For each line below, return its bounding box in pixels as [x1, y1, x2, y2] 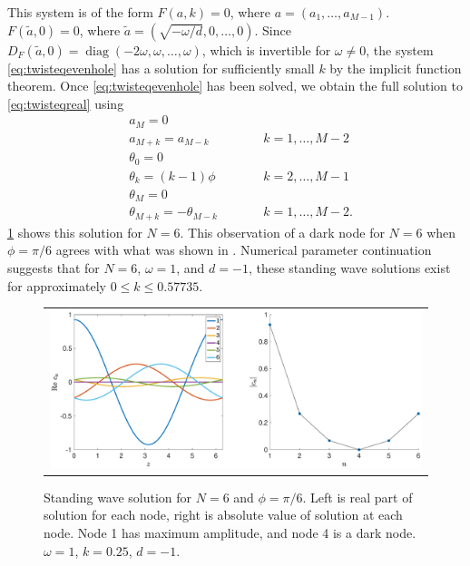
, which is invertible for [201, 40, 331, 59]
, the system [366, 40, 434, 59]
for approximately [7, 276, 106, 295]
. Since [254, 20, 291, 39]
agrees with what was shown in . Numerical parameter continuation [55, 240, 432, 259]
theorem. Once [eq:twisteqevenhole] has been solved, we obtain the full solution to [7, 76, 464, 95]
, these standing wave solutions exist [248, 259, 451, 278]
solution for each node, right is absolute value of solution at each [44, 505, 403, 524]
